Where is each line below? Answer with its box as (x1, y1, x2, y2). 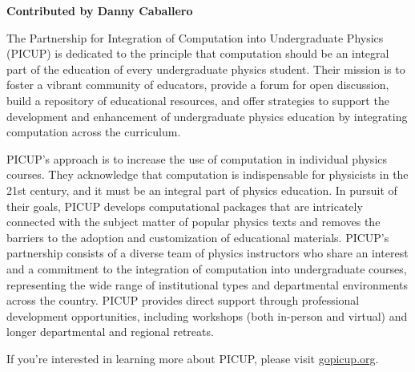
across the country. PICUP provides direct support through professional (6, 292, 360, 309)
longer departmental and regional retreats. (6, 323, 214, 340)
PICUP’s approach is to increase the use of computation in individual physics (6, 150, 388, 167)
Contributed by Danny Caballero (6, 2, 193, 18)
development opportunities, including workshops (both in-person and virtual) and (6, 307, 408, 324)
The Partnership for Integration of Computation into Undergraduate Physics (6, 29, 384, 46)
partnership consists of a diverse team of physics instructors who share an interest (6, 245, 409, 261)
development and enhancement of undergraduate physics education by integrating (6, 107, 408, 124)
